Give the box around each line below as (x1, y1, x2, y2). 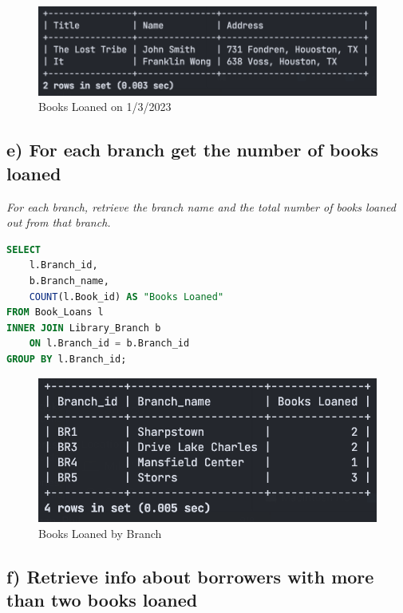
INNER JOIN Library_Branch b (6, 322, 161, 334)
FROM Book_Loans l (6, 306, 104, 318)
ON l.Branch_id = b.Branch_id (29, 338, 190, 350)
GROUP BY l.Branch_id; (6, 354, 127, 365)
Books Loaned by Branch (38, 524, 162, 541)
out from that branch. (6, 214, 111, 231)
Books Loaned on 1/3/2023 (38, 98, 172, 115)
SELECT (6, 243, 41, 255)
